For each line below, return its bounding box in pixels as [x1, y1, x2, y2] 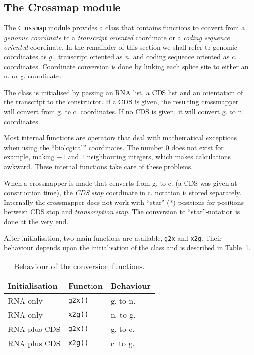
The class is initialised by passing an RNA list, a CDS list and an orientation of [4, 87, 243, 97]
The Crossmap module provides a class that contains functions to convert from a [4, 23, 245, 33]
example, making [4, 152, 55, 162]
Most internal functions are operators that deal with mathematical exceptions [4, 132, 237, 143]
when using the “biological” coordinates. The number [4, 142, 164, 152]
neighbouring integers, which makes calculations [87, 152, 231, 162]
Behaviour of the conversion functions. [13, 260, 145, 272]
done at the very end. [4, 216, 69, 226]
